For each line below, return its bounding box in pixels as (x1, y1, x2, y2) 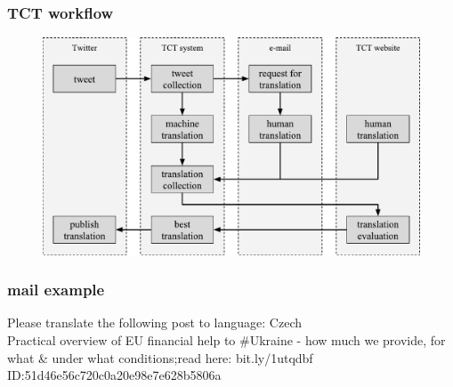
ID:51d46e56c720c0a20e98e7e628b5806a (7, 366, 222, 384)
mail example (7, 278, 105, 301)
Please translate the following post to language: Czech (7, 313, 303, 332)
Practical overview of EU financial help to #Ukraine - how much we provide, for (7, 330, 446, 349)
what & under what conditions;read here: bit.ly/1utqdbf (7, 348, 313, 367)
